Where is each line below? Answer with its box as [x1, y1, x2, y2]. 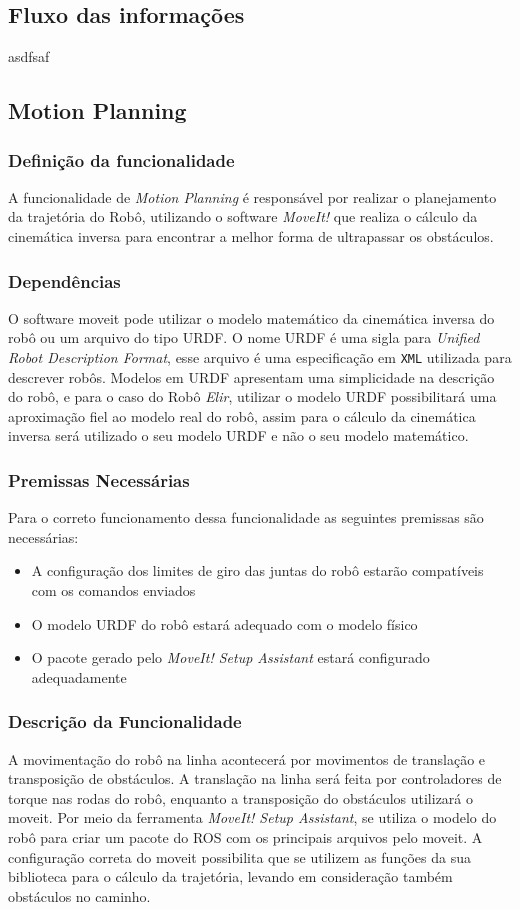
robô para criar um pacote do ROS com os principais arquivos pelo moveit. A [8, 826, 483, 847]
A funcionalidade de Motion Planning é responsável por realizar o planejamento [8, 186, 497, 207]
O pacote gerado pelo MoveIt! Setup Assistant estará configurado [31, 647, 430, 668]
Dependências [8, 268, 121, 293]
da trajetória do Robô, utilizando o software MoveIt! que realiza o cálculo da [8, 206, 478, 227]
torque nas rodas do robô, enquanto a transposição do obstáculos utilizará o [8, 787, 474, 808]
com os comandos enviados [31, 580, 196, 601]
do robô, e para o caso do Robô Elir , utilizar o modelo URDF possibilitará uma [8, 386, 497, 407]
